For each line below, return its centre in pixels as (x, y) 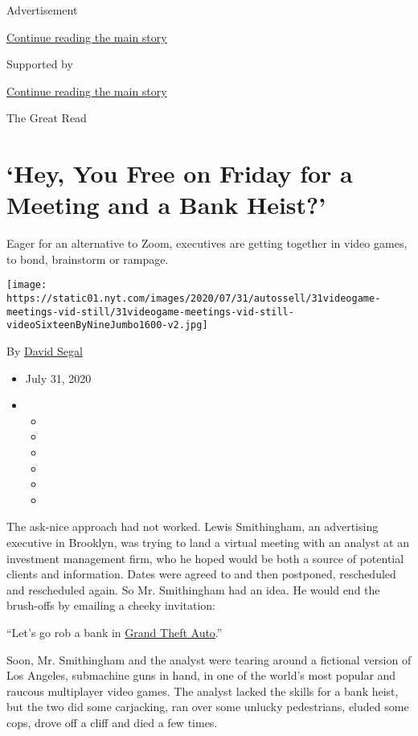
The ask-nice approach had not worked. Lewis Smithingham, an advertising (193, 526)
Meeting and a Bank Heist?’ (166, 205)
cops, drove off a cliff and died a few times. (112, 722)
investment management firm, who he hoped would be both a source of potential (205, 558)
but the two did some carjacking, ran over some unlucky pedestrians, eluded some (208, 707)
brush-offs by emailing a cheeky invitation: (111, 605)
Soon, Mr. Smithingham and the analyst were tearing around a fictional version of (209, 659)
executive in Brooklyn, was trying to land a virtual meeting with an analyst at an (208, 543)
